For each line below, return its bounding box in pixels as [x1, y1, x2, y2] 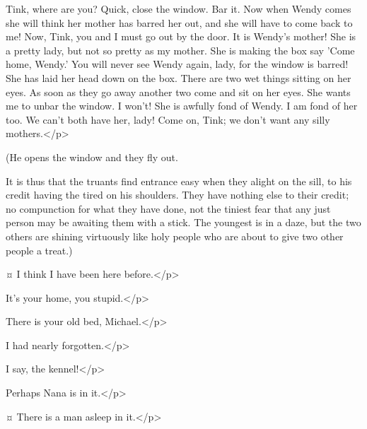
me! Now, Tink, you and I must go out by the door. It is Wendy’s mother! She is [6, 29, 356, 44]
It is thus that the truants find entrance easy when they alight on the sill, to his [6, 173, 352, 188]
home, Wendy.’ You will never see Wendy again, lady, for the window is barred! [6, 57, 349, 71]
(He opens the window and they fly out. [6, 149, 178, 164]
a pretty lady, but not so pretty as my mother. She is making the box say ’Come [6, 42, 355, 57]
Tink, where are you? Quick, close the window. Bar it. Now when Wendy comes [6, 1, 351, 16]
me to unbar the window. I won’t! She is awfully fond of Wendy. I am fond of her [6, 98, 358, 113]
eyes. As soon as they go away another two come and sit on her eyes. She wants [6, 84, 351, 99]
